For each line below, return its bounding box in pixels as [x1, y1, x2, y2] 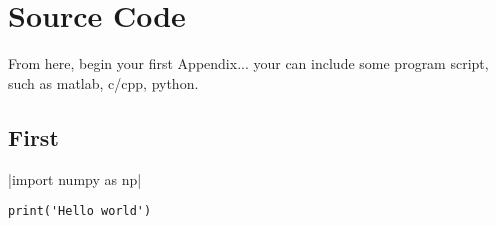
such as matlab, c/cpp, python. [8, 72, 199, 93]
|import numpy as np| [8, 168, 142, 189]
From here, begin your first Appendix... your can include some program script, [8, 53, 489, 74]
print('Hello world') [8, 204, 152, 219]
